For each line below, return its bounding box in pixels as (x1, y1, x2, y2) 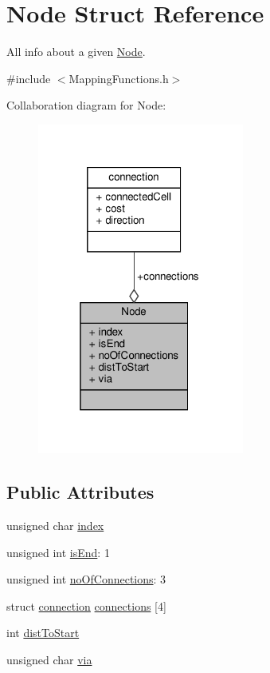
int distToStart (6, 624, 80, 641)
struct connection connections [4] (6, 597, 166, 614)
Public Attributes (6, 480, 155, 504)
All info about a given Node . (6, 43, 146, 60)
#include (6, 70, 51, 86)
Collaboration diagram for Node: (6, 97, 166, 113)
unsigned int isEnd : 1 (6, 544, 110, 560)
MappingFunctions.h (68, 70, 169, 86)
